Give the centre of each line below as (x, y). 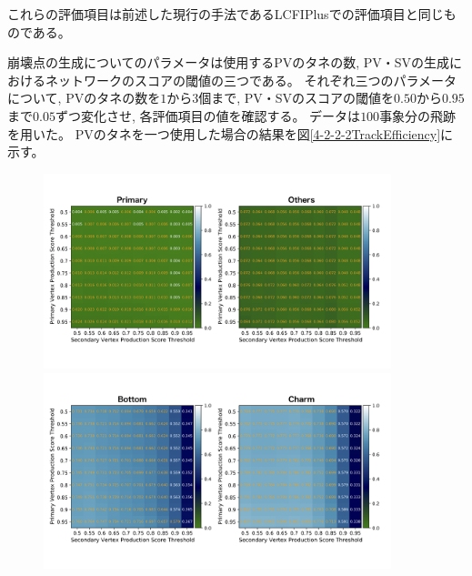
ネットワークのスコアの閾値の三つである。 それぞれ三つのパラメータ (251, 80)
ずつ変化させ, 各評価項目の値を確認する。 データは (208, 115)
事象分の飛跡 (418, 115)
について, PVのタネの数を (84, 98)
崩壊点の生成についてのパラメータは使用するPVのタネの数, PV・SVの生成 (229, 62)
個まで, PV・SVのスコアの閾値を (296, 98)
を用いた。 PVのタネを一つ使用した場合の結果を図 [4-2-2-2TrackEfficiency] (224, 133)
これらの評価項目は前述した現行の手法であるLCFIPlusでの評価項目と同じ (226, 14)
